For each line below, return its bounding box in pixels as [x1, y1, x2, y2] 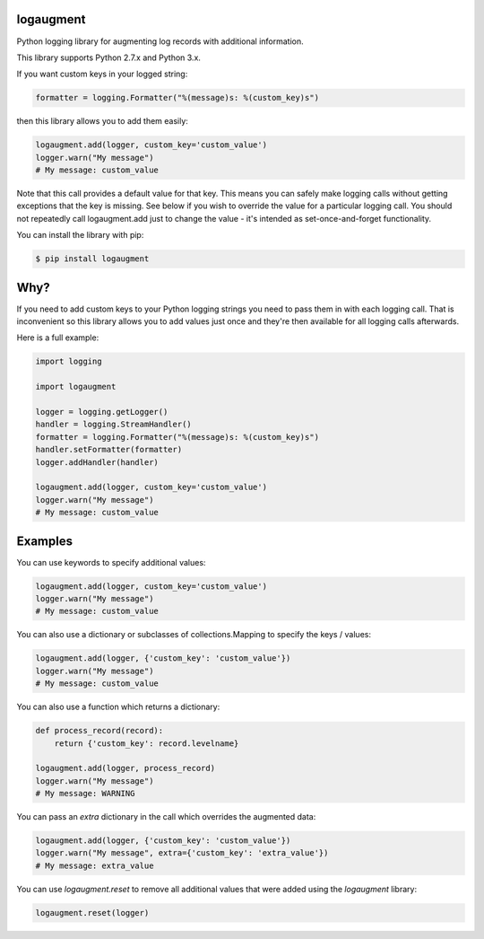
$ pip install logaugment [35, 254, 150, 264]
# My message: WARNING [35, 788, 135, 799]
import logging [35, 356, 102, 367]
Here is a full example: [16, 332, 99, 343]
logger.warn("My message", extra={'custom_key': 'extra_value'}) [35, 848, 329, 858]
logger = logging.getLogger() [35, 407, 169, 417]
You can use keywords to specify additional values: [16, 557, 206, 567]
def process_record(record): [35, 725, 164, 736]
